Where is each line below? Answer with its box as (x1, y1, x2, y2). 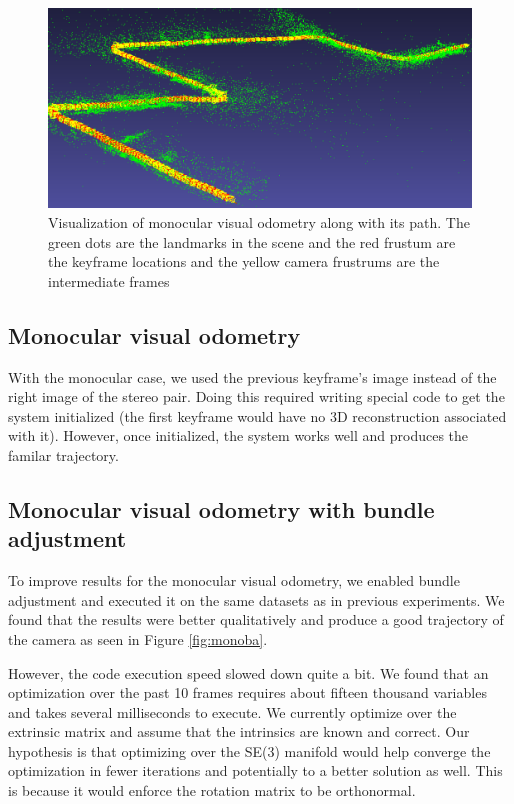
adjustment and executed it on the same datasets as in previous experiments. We (8, 589, 505, 610)
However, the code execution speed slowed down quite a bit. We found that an (8, 662, 489, 683)
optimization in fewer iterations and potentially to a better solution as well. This (8, 760, 503, 781)
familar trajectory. (8, 444, 119, 465)
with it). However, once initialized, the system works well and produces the (8, 425, 469, 446)
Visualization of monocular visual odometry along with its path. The (48, 212, 470, 232)
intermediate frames (48, 270, 170, 291)
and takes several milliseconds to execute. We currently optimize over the (8, 701, 457, 722)
